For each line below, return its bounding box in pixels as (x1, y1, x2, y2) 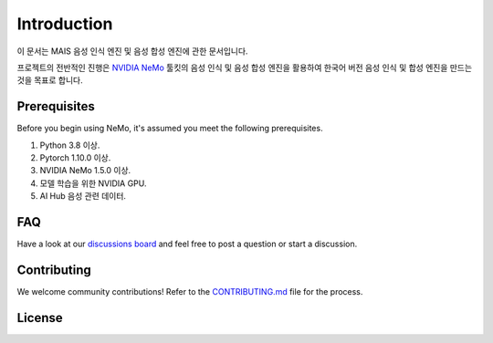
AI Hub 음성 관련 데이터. (39, 191, 127, 202)
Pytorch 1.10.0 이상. (39, 152, 111, 163)
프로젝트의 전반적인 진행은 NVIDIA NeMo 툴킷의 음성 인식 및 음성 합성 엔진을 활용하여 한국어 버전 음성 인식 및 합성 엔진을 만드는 (16, 62, 473, 73)
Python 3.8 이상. (39, 140, 100, 151)
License (16, 310, 63, 326)
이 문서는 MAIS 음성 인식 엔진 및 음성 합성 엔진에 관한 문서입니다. (16, 46, 248, 57)
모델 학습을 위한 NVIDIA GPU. (39, 178, 147, 189)
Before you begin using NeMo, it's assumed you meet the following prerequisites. (16, 123, 323, 134)
